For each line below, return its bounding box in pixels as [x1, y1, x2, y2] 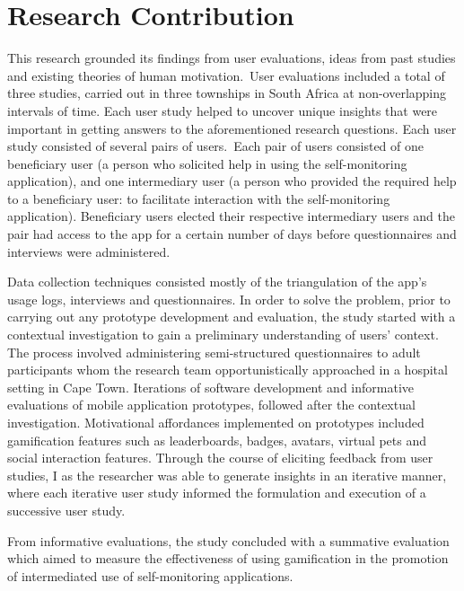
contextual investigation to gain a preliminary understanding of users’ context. [7, 325, 439, 344]
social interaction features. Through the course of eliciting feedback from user [7, 448, 433, 467]
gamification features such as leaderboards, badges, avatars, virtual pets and [7, 430, 427, 449]
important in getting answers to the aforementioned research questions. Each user [7, 119, 457, 137]
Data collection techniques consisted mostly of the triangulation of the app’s [7, 272, 427, 291]
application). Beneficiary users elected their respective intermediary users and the [7, 207, 455, 225]
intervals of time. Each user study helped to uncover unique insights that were [7, 101, 438, 119]
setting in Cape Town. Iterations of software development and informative [7, 377, 415, 396]
